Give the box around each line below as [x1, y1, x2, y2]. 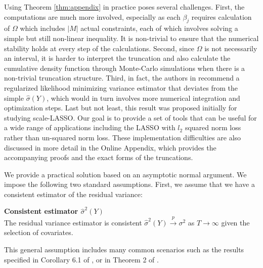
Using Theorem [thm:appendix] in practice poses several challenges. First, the [4, 2, 245, 12]
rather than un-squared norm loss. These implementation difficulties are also [4, 132, 241, 142]
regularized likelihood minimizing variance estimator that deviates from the [4, 82, 238, 93]
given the [221, 217, 250, 227]
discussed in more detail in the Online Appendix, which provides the [4, 142, 216, 152]
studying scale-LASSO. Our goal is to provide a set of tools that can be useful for [4, 112, 257, 123]
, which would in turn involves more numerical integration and [47, 92, 240, 103]
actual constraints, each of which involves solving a [80, 23, 238, 33]
